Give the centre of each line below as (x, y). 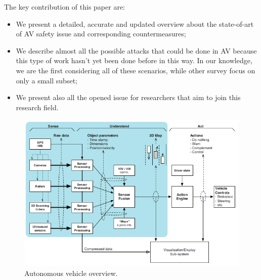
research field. (37, 107)
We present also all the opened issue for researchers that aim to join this (128, 97)
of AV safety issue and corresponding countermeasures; (101, 34)
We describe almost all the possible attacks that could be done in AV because (136, 50)
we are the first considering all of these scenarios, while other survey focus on (136, 70)
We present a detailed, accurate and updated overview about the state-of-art (135, 24)
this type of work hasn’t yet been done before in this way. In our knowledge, (134, 60)
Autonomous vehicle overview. (71, 273)
